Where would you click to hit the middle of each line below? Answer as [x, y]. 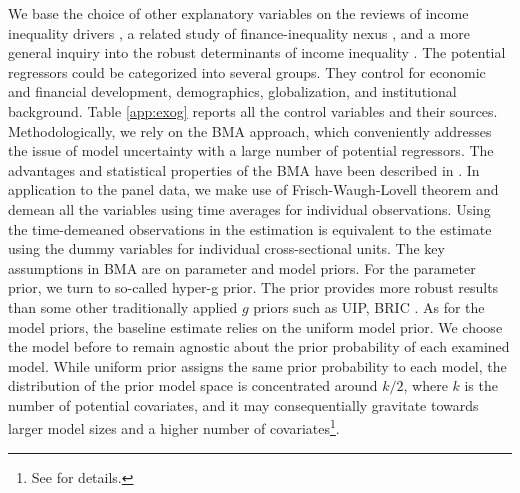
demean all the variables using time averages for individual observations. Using [249, 208]
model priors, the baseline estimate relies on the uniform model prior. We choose [255, 326]
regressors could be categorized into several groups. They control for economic [247, 71]
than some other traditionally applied [123, 306]
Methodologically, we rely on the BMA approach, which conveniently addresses [250, 130]
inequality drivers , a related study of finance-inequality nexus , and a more [239, 32]
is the [481, 385]
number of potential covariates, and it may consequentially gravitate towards [243, 404]
